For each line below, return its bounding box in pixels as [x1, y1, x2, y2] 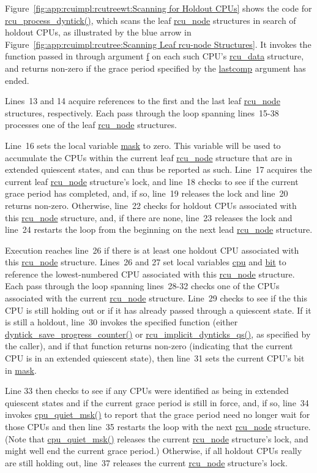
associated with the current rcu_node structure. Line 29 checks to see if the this [5, 292, 307, 305]
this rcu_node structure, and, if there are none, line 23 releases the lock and [5, 211, 293, 224]
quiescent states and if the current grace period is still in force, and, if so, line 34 [5, 396, 309, 409]
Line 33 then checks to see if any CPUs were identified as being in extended [5, 384, 289, 397]
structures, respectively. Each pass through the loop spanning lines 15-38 [5, 106, 279, 119]
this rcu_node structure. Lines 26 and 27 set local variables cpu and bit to [5, 255, 286, 268]
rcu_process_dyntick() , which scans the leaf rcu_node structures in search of [5, 13, 296, 26]
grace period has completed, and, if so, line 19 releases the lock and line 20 [5, 187, 288, 200]
